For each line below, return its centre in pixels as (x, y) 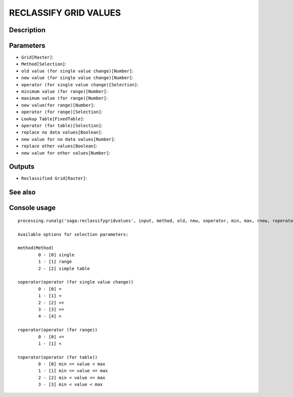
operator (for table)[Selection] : (62, 125)
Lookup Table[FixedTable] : (53, 119)
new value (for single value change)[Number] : (77, 78)
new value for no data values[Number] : (68, 139)
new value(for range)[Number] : (58, 105)
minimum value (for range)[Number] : (64, 91)
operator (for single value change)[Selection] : (80, 84)
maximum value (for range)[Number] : (64, 98)
